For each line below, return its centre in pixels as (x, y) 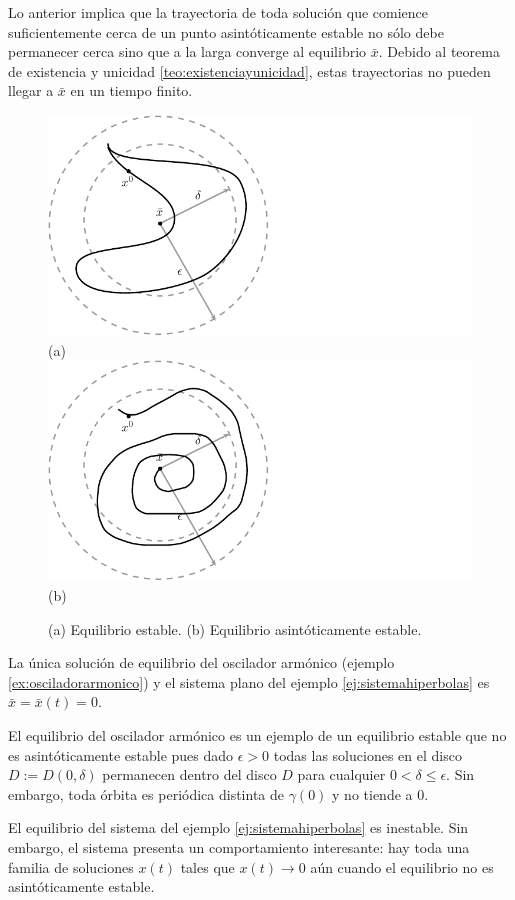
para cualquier (341, 774)
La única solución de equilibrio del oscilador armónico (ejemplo (201, 662)
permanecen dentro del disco (189, 774)
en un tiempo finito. (131, 90)
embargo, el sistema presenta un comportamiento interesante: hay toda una (239, 846)
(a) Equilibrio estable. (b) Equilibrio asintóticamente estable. (235, 628)
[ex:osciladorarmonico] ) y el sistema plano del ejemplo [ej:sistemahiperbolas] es (249, 681)
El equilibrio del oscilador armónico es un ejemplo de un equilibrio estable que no (257, 734)
